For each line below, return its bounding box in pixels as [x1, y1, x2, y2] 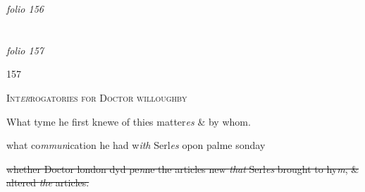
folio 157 [6, 42, 44, 57]
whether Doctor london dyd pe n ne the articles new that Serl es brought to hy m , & [6, 161, 359, 176]
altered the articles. [6, 175, 89, 190]
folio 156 [6, 1, 44, 16]
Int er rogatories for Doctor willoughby [6, 90, 187, 104]
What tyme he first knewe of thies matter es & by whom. [6, 114, 251, 128]
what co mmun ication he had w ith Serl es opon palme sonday [6, 138, 266, 152]
